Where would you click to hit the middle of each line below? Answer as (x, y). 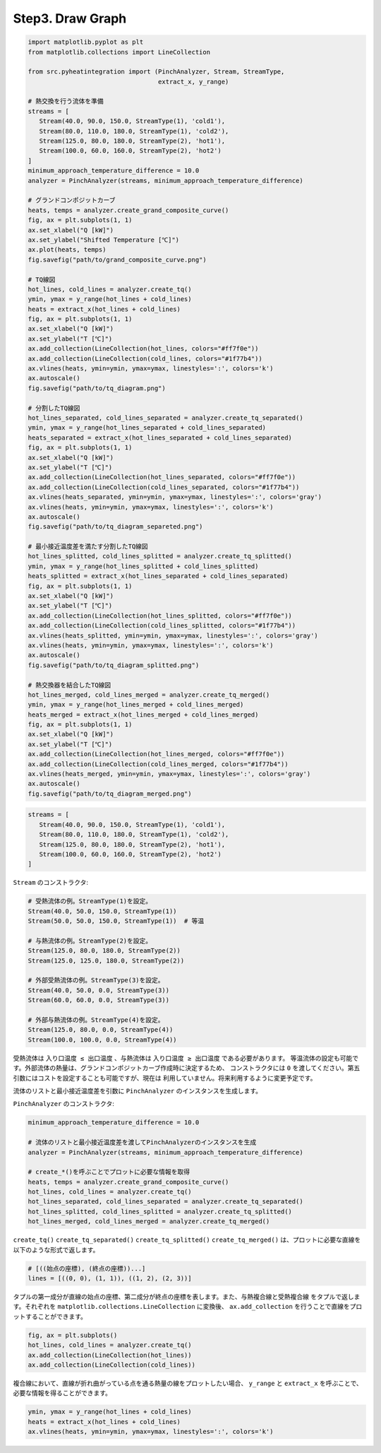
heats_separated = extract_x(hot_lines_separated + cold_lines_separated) (160, 437)
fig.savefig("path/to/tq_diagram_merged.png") (110, 794)
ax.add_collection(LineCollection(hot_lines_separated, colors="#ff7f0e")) (162, 477)
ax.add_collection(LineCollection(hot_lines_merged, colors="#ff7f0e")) (156, 754)
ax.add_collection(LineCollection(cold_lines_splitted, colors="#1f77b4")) (162, 626)
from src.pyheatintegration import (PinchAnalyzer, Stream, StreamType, (156, 72)
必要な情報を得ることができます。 (62, 1393)
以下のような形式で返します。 (56, 1249)
